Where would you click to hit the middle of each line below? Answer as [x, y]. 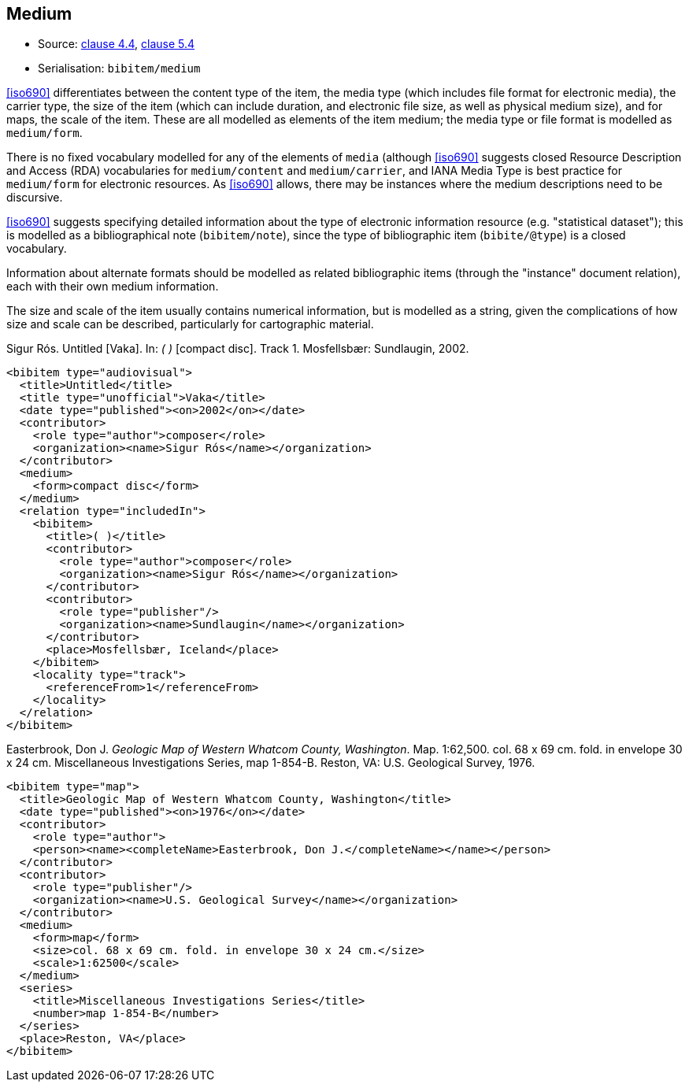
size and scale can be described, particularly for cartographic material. [190, 324]
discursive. [35, 198]
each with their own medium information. [113, 287]
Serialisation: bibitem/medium [119, 68]
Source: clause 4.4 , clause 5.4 [117, 44]
